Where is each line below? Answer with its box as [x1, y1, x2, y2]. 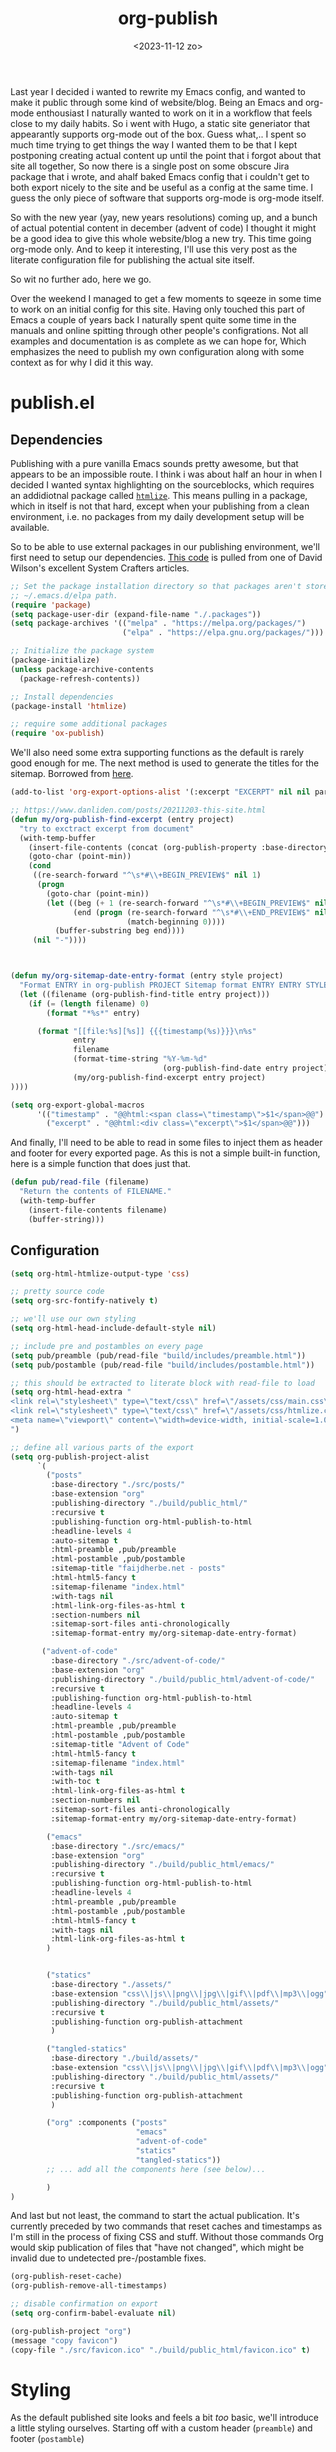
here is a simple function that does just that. [10, 1158, 192, 1170]
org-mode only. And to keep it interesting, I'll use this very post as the [10, 243, 298, 255]
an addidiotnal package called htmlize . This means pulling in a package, [10, 489, 308, 501]
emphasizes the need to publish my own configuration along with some [10, 345, 305, 357]
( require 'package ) [10, 600, 92, 610]
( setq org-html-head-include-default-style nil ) [10, 1323, 217, 1333]
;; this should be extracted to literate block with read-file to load [10, 1378, 315, 1388]
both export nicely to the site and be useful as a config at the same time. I [10, 181, 314, 193]
